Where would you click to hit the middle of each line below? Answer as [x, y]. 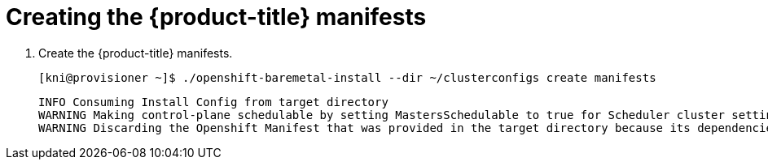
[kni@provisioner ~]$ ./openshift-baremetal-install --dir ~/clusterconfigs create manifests [347, 77]
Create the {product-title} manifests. [136, 53]
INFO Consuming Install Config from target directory [213, 102]
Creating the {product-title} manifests [216, 17]
